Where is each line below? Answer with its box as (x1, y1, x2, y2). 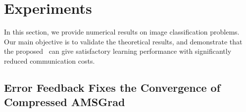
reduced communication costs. (4, 55, 95, 66)
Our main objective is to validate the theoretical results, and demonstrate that (4, 36, 243, 46)
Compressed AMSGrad (4, 94, 125, 110)
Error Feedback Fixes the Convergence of (4, 79, 221, 95)
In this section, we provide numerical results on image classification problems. (4, 27, 240, 37)
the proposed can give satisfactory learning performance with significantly (4, 46, 232, 56)
